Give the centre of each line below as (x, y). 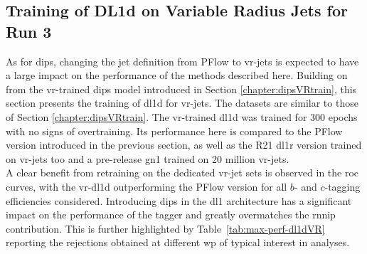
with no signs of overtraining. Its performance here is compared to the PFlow (174, 131)
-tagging (342, 186)
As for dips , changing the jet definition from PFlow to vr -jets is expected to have (182, 61)
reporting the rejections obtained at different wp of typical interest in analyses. (178, 242)
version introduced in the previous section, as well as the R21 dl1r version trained (184, 145)
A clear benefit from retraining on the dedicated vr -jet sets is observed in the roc (182, 173)
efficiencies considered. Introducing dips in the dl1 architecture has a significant (179, 200)
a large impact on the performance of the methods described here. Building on (177, 75)
